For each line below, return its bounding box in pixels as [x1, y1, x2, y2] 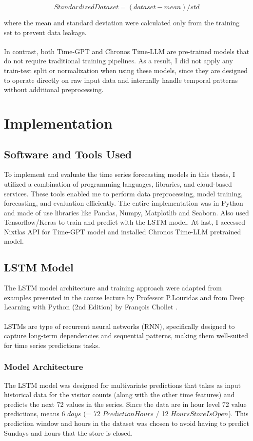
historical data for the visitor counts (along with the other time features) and [4, 389, 235, 400]
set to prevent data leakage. [4, 27, 87, 37]
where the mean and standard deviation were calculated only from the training [4, 18, 240, 27]
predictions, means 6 [4, 408, 65, 419]
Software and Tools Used [4, 146, 132, 161]
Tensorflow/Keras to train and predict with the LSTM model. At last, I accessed [4, 217, 245, 227]
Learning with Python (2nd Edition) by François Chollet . [4, 302, 178, 312]
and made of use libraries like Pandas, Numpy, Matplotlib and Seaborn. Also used [4, 207, 249, 217]
